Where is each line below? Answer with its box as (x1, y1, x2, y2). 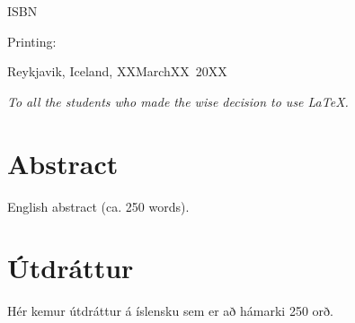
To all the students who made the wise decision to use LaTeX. (7, 92, 349, 110)
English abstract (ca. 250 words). (7, 196, 190, 215)
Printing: (7, 31, 57, 50)
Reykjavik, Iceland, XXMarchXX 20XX (7, 62, 227, 81)
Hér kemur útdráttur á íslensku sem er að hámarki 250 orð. (7, 301, 333, 320)
